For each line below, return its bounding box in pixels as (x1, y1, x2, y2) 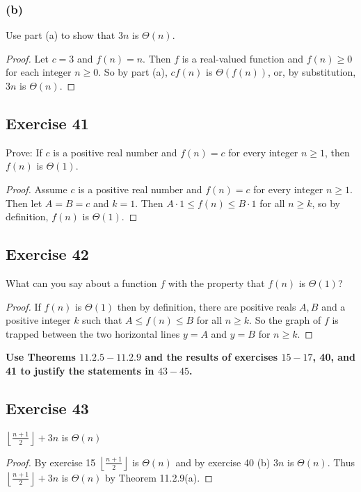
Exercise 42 (6, 243, 89, 265)
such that (82, 313, 122, 327)
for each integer (6, 65, 72, 79)
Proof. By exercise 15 (6, 454, 96, 469)
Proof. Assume (6, 181, 67, 196)
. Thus (327, 454, 355, 469)
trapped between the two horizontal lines (6, 326, 180, 341)
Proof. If (6, 299, 41, 313)
